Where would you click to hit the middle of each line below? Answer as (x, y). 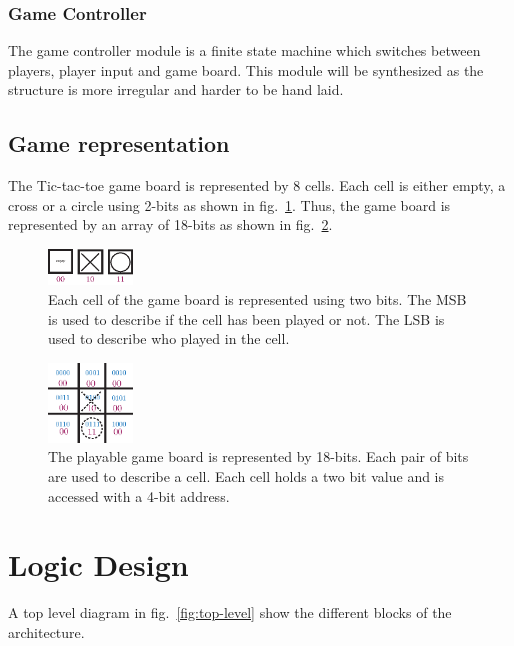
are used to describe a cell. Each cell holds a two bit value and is (246, 475)
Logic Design (98, 564)
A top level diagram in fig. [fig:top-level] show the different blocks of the (230, 612)
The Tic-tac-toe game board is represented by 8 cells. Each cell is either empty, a (257, 185)
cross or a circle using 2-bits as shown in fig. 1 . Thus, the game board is (229, 204)
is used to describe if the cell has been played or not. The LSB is (246, 318)
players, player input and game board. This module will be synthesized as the (246, 69)
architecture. (46, 631)
